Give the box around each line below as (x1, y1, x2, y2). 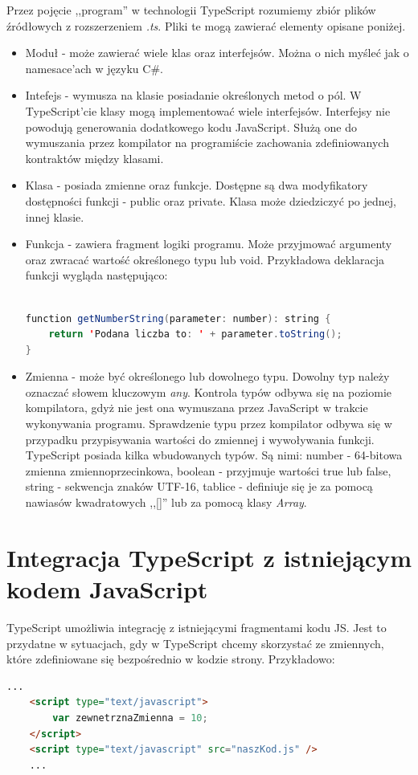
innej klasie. (25, 208, 84, 225)
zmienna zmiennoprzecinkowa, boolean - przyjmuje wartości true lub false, (25, 462, 391, 479)
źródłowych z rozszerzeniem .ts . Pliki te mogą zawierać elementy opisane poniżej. (6, 17, 406, 34)
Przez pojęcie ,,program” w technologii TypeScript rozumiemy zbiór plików (6, 2, 376, 18)
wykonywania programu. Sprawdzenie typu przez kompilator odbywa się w (25, 415, 392, 432)
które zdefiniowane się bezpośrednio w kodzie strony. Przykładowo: (6, 651, 335, 667)
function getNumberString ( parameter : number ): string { (25, 312, 331, 324)
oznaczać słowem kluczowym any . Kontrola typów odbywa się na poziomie (25, 383, 392, 400)
